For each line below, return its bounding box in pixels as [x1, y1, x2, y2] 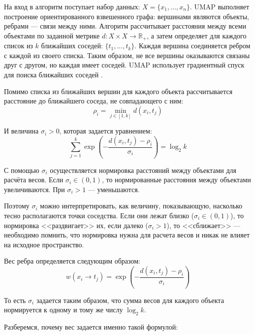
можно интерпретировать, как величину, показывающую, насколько [40, 201, 243, 211]
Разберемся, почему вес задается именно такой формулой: [4, 322, 178, 332]
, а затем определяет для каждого [147, 30, 247, 40]
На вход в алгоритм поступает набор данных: [4, 1, 140, 11]
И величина [4, 126, 39, 136]
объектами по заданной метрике [4, 30, 100, 40]
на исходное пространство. [4, 239, 84, 249]
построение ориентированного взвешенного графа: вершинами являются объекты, [4, 11, 249, 21]
